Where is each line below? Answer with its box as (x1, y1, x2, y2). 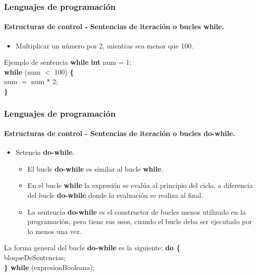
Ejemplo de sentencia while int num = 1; (4, 57, 132, 67)
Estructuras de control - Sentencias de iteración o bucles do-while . (4, 128, 235, 138)
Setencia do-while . (15, 147, 75, 157)
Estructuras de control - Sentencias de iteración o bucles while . (4, 21, 224, 32)
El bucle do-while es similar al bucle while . (27, 163, 163, 174)
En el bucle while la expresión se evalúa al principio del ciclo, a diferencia (27, 180, 253, 190)
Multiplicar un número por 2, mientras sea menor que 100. (15, 40, 194, 50)
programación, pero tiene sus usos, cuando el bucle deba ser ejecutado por (27, 216, 253, 227)
